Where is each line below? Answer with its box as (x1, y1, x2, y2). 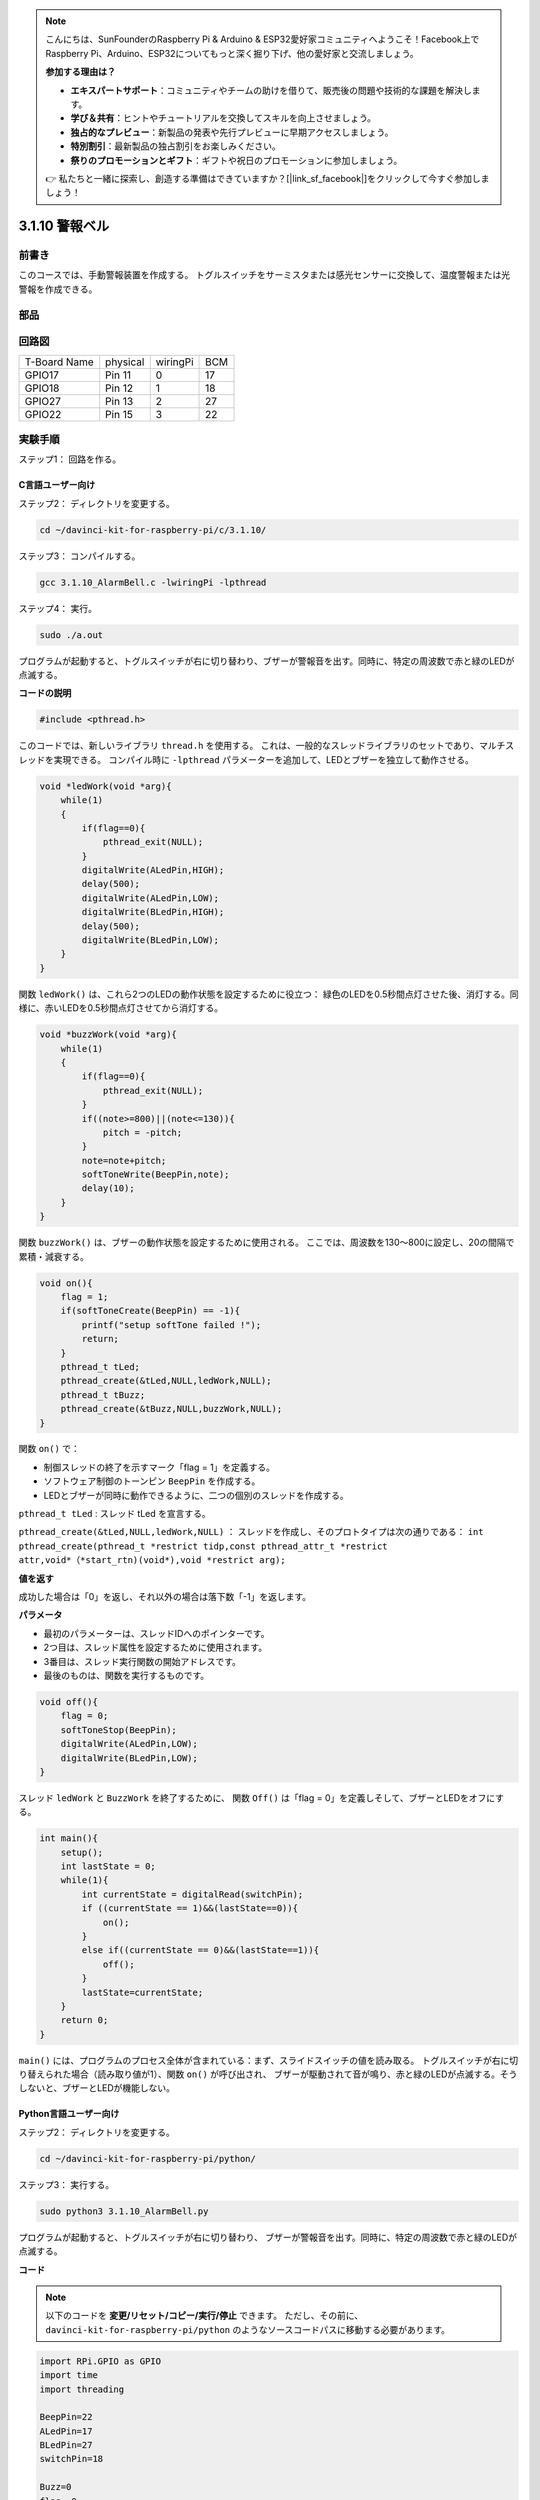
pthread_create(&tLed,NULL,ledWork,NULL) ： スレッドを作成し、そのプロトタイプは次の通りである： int (18, 1526, 484, 1538)
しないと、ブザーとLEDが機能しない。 (18, 2082, 175, 2094)
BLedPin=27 (39, 2440, 93, 2451)
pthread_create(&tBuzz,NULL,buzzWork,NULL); (60, 1403, 283, 1415)
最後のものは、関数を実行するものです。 (43, 1669, 210, 1681)
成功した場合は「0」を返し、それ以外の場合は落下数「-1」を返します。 (18, 1591, 312, 1602)
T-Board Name (24, 355, 94, 369)
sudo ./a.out (39, 629, 104, 640)
